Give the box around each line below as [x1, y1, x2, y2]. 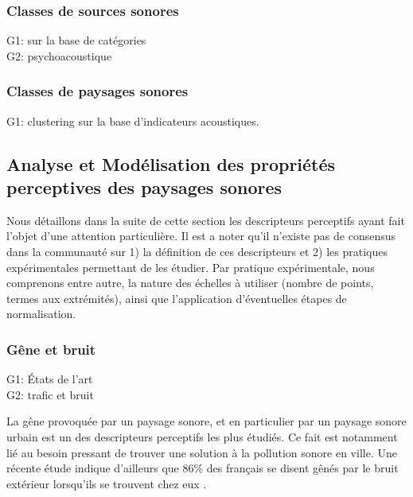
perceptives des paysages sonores [6, 175, 282, 199]
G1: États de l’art [6, 371, 93, 387]
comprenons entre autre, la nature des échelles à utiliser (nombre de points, [6, 274, 374, 291]
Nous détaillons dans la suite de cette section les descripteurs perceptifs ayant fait [6, 212, 405, 228]
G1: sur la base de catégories [6, 32, 146, 49]
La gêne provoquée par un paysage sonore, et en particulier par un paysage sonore [6, 413, 407, 429]
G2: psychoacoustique [6, 47, 112, 64]
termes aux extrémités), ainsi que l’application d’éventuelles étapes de [6, 289, 347, 306]
